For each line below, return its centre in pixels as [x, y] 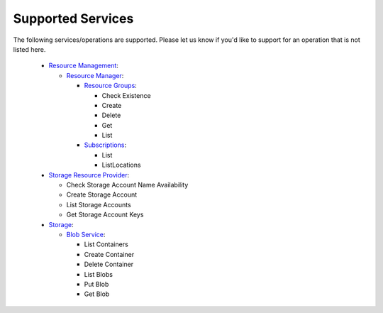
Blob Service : [86, 234]
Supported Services [73, 18]
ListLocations [121, 165]
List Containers [106, 244]
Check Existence [127, 95]
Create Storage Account [102, 194]
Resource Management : [83, 66]
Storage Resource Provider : [89, 175]
